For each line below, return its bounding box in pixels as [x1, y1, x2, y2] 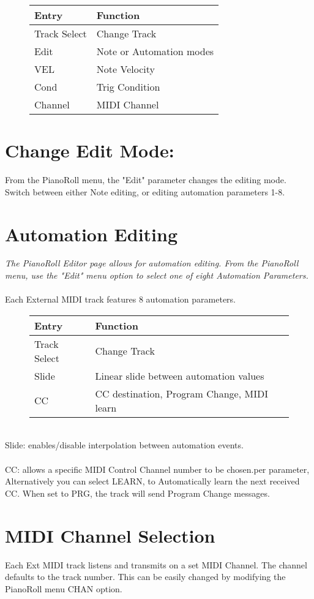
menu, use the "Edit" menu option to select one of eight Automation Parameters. [5, 269, 308, 282]
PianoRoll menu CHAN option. [5, 582, 122, 595]
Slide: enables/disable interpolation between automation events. [5, 439, 244, 451]
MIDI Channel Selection [5, 522, 215, 548]
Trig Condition [96, 80, 160, 94]
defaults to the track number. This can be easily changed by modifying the [5, 570, 286, 583]
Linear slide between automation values [95, 368, 264, 383]
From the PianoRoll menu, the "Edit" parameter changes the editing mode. [5, 173, 286, 186]
